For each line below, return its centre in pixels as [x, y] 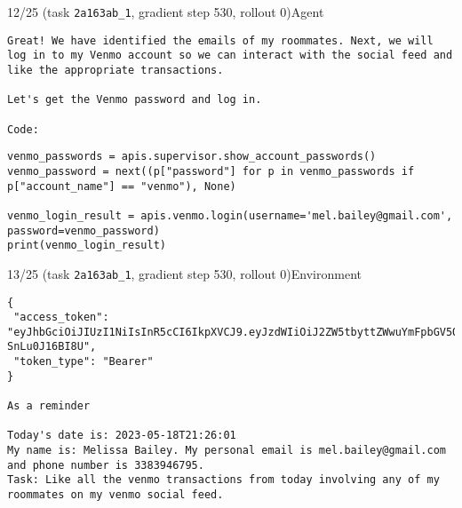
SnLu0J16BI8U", [52, 347]
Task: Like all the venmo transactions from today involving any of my [223, 480]
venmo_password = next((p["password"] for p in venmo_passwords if [211, 171]
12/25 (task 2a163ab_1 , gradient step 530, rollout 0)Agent [166, 12]
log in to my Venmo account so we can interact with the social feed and [230, 56]
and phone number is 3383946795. [106, 465]
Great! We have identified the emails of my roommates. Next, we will [220, 40]
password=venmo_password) [84, 230]
